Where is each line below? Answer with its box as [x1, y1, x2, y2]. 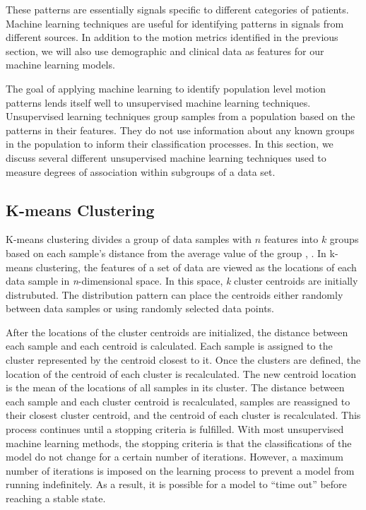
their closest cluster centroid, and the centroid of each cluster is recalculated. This [6, 408, 361, 422]
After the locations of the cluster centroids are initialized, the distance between [6, 324, 348, 339]
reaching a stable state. [6, 491, 106, 506]
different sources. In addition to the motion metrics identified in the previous [6, 30, 338, 45]
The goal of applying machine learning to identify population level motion [6, 81, 326, 95]
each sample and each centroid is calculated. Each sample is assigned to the [6, 338, 333, 353]
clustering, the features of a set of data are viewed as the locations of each [35, 259, 357, 274]
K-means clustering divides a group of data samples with [6, 232, 252, 247]
